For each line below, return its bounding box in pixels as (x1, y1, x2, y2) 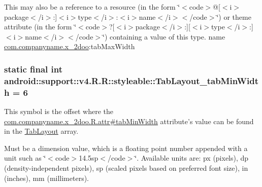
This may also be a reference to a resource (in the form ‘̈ (4, 2, 180, 12)
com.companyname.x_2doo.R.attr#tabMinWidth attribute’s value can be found (4, 116, 254, 126)
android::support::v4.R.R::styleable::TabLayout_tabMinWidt (4, 74, 259, 87)
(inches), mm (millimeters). (4, 172, 89, 183)
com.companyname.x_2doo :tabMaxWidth (4, 41, 135, 52)
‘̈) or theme (216, 11, 251, 22)
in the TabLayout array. (4, 126, 79, 136)
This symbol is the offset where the (4, 106, 113, 117)
